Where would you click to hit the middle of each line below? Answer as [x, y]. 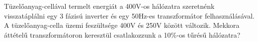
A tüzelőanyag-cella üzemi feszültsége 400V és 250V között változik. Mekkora [122, 25]
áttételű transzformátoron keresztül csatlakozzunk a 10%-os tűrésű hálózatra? [122, 34]
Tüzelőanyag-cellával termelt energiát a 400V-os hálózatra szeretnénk [109, 6]
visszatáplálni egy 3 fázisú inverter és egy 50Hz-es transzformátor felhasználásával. [129, 15]
